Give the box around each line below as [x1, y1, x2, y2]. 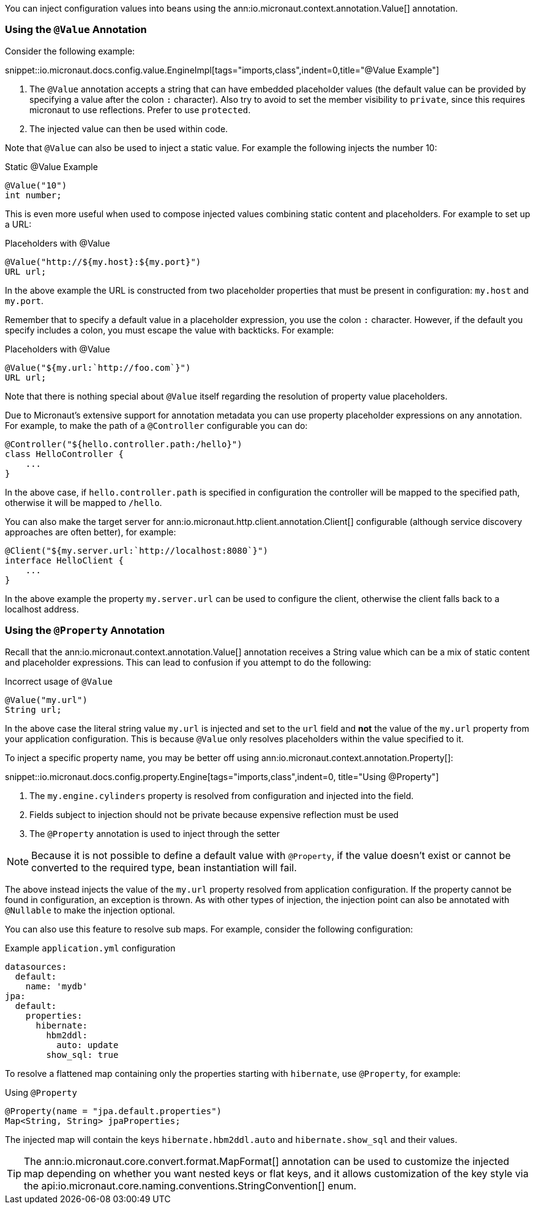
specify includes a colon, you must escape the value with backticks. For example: [5, 324, 334, 335]
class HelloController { [5, 448, 124, 459]
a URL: [5, 218, 32, 229]
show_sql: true [46, 1049, 119, 1060]
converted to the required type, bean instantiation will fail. [31, 861, 297, 874]
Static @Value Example [5, 161, 98, 172]
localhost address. [5, 603, 79, 614]
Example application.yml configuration [5, 942, 176, 953]
